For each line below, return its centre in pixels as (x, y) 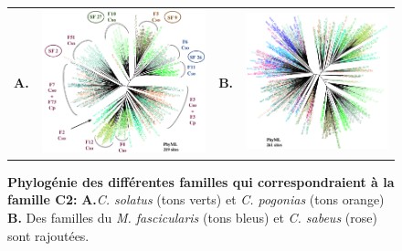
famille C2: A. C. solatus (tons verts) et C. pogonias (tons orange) (196, 199)
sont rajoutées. (48, 235)
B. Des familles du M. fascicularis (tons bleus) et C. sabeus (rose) (192, 217)
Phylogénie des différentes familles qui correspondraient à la (201, 181)
